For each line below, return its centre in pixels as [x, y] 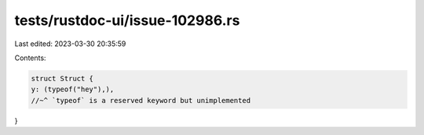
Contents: [30, 58]
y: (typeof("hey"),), [73, 89]
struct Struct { [62, 78]
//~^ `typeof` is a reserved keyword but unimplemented [141, 100]
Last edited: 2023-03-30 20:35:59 [70, 44]
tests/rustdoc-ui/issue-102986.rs [127, 20]
